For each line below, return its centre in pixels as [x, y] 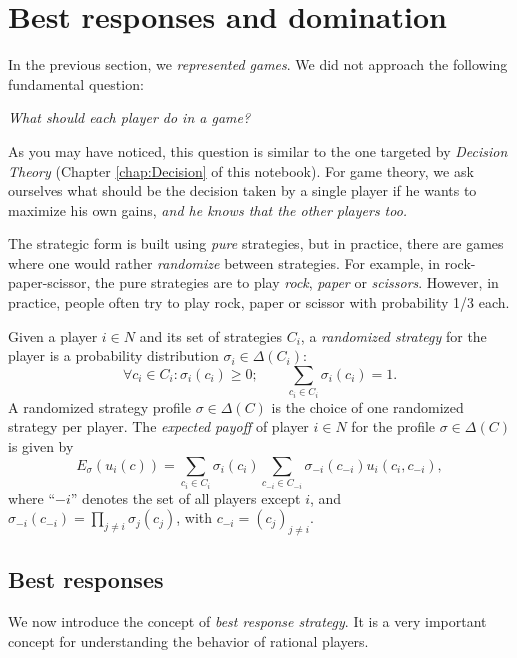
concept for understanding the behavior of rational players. [188, 640]
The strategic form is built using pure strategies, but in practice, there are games [256, 243]
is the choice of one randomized [367, 406]
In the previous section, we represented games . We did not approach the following [258, 64]
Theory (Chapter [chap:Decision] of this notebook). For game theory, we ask [241, 170]
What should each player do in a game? [129, 117]
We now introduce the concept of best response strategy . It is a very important [247, 621]
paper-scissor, [49, 282]
